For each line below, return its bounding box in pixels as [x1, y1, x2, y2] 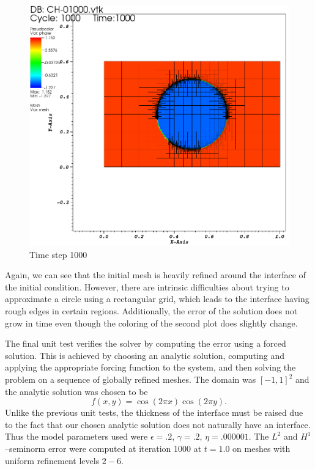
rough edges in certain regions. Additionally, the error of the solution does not [5, 305, 298, 317]
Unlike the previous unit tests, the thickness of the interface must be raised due [5, 406, 303, 419]
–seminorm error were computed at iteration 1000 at [5, 441, 202, 454]
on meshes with [232, 441, 291, 454]
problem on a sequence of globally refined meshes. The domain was [5, 373, 256, 385]
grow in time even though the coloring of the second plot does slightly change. [5, 316, 298, 329]
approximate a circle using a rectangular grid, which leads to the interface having [5, 292, 309, 305]
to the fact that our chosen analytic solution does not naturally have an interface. [5, 418, 311, 430]
